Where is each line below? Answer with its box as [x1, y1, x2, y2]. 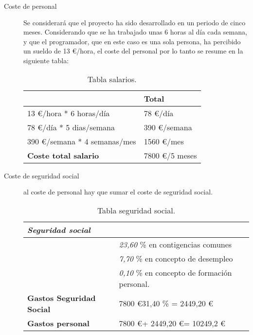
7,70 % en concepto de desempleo [119, 252, 233, 264]
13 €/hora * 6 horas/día [27, 107, 110, 119]
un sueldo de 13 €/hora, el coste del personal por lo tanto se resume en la [23, 46, 243, 56]
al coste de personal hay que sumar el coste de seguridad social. [23, 187, 213, 197]
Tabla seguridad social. [97, 204, 176, 216]
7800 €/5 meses [144, 149, 197, 161]
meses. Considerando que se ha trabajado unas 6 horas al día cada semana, [23, 27, 247, 37]
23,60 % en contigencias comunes [119, 238, 232, 250]
